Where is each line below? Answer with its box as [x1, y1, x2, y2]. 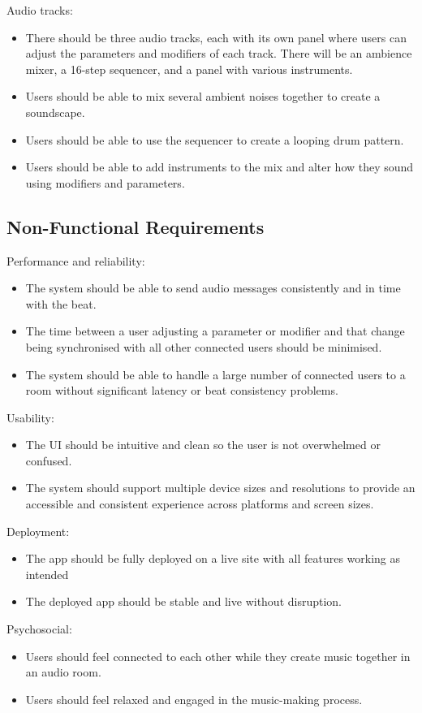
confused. [25, 452, 72, 469]
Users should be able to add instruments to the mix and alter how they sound [25, 158, 414, 175]
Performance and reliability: [6, 252, 145, 269]
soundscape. [25, 103, 85, 120]
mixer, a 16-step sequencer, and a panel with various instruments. [25, 60, 353, 77]
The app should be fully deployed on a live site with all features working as [25, 550, 401, 567]
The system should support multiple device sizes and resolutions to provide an [25, 479, 416, 496]
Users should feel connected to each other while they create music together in [25, 647, 411, 664]
